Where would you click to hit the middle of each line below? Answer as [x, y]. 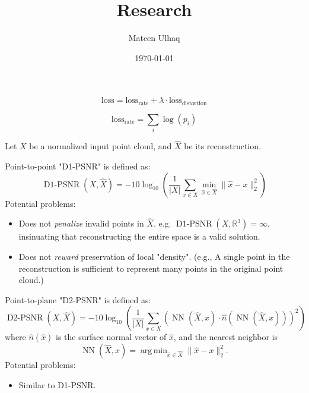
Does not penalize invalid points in [81, 223]
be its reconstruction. [223, 146]
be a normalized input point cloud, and [101, 146]
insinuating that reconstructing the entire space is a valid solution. [139, 236]
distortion [194, 103]
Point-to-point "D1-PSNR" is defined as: [78, 166]
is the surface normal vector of [111, 337]
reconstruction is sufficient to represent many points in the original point [151, 268]
